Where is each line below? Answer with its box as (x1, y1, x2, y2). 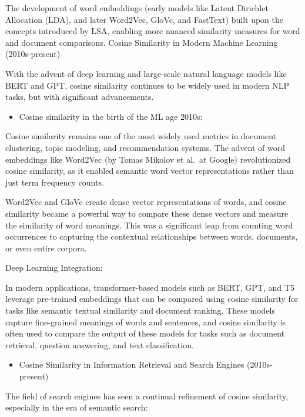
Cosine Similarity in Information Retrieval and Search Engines (19, 358, 244, 371)
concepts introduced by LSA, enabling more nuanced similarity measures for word (5, 25, 300, 37)
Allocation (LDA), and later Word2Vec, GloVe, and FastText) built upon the (5, 13, 284, 25)
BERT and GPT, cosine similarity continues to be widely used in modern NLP (5, 79, 290, 91)
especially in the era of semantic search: (5, 401, 148, 413)
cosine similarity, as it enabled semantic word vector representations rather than (5, 164, 294, 177)
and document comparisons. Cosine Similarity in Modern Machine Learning (5, 36, 278, 48)
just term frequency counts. (5, 176, 104, 188)
